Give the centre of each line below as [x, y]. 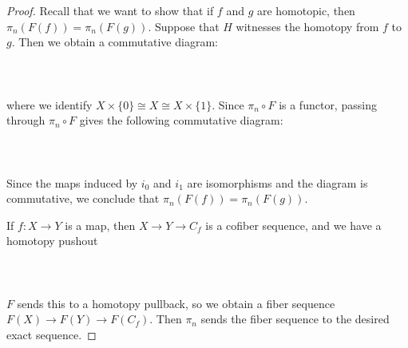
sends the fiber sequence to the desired [295, 319]
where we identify [50, 104]
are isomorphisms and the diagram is [277, 182]
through [26, 120]
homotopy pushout [52, 241]
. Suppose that [184, 26]
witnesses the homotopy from [307, 26]
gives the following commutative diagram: [181, 120]
